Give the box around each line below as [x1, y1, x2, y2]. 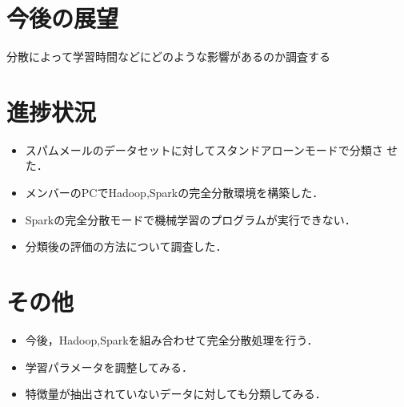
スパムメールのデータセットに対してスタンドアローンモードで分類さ [25, 141, 383, 158]
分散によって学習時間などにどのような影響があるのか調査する [6, 48, 330, 65]
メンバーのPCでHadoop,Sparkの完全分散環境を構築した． [25, 184, 324, 201]
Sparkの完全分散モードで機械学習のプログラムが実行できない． [25, 211, 356, 228]
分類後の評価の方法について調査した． [25, 238, 227, 255]
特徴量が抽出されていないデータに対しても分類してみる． [25, 385, 326, 402]
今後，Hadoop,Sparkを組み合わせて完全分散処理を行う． [25, 331, 318, 348]
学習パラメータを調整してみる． [25, 358, 193, 375]
